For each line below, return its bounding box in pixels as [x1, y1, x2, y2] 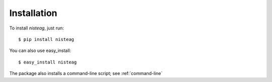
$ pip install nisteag [18, 36, 75, 42]
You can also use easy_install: [9, 47, 72, 53]
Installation [9, 7, 57, 18]
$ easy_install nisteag [18, 59, 77, 65]
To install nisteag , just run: [9, 25, 64, 31]
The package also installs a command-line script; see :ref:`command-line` [9, 70, 163, 76]
